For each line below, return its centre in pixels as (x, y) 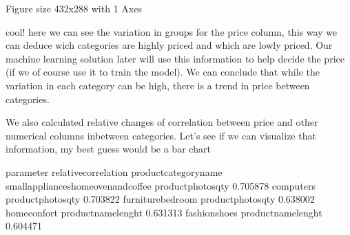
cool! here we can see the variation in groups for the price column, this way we (172, 31)
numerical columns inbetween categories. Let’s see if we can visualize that (161, 135)
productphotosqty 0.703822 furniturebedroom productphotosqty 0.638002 (160, 199)
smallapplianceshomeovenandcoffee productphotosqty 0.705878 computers (161, 185)
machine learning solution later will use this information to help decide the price (175, 58)
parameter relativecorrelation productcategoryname (114, 171)
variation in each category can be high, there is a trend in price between (158, 85)
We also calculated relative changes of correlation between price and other (162, 122)
